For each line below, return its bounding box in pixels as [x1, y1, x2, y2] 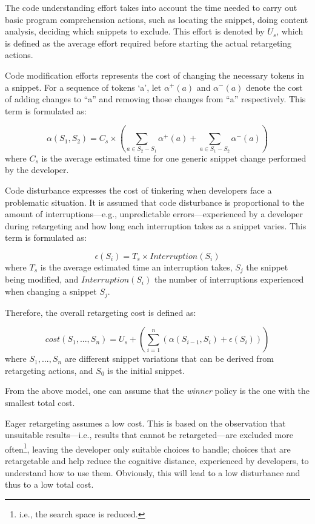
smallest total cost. [5, 396, 75, 408]
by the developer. [5, 163, 69, 176]
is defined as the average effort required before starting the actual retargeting [5, 36, 292, 49]
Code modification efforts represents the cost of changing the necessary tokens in [5, 68, 305, 81]
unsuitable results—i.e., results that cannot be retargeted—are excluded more [5, 428, 293, 441]
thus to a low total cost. [5, 478, 94, 491]
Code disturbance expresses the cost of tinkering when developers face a [5, 184, 272, 197]
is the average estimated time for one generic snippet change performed [41, 151, 307, 164]
